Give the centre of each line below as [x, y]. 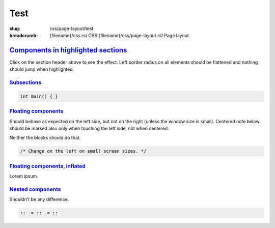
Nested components [35, 189]
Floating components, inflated [48, 166]
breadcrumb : [24, 35]
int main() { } [39, 96]
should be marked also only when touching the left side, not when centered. [89, 128]
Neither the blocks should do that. [45, 138]
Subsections [25, 82]
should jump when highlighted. [42, 69]
